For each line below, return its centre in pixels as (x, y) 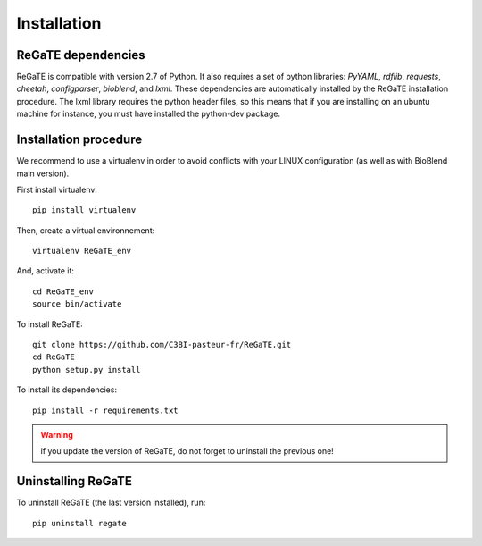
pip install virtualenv (84, 210)
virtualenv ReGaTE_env (82, 251)
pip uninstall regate (79, 523)
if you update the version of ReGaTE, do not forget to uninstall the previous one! (187, 451)
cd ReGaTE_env (63, 291)
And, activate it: (46, 271)
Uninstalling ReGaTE (75, 481)
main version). (43, 173)
